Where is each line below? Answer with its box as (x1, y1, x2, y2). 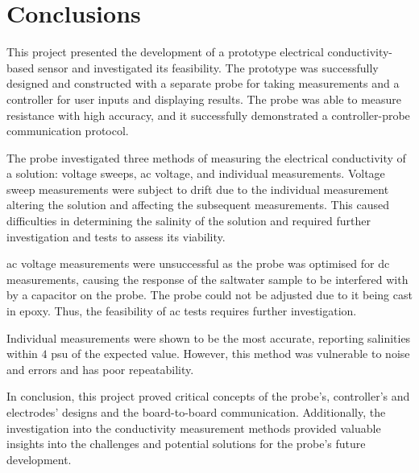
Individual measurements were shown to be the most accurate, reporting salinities (6, 329, 411, 346)
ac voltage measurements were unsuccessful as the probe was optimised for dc (6, 255, 390, 272)
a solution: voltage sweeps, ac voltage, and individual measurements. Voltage (6, 165, 385, 182)
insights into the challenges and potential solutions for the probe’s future (6, 435, 366, 452)
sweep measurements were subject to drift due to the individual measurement (6, 180, 389, 197)
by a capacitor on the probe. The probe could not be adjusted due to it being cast (6, 286, 413, 303)
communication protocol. (6, 122, 129, 139)
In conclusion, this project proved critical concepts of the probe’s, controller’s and (6, 388, 410, 405)
